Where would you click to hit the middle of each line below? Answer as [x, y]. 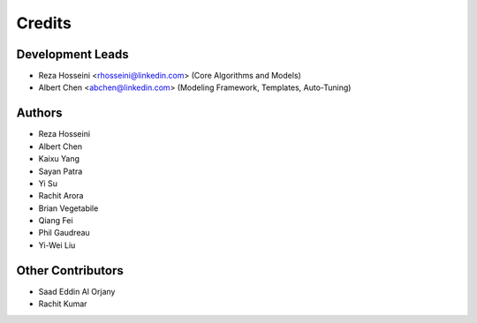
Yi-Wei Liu [57, 245]
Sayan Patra [61, 171]
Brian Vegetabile [68, 208]
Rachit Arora [61, 196]
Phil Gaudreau [64, 233]
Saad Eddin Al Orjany [77, 291]
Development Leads [73, 54]
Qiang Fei [56, 221]
